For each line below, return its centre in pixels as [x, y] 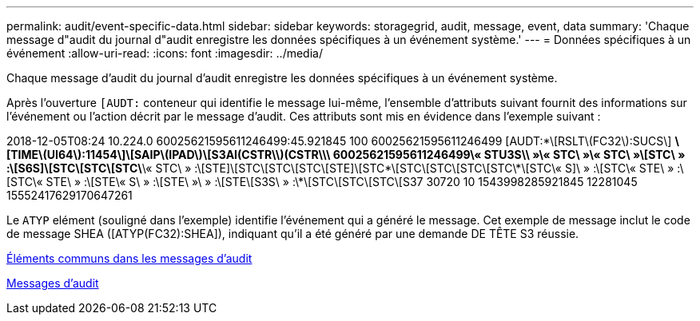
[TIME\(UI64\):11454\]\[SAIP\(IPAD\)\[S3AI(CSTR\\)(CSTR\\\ [169, 155]
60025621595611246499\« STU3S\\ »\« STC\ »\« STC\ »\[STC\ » [509, 155]
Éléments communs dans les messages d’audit [129, 258]
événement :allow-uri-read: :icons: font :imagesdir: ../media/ [165, 53]
